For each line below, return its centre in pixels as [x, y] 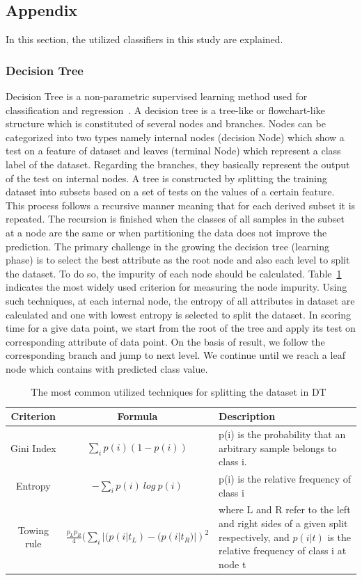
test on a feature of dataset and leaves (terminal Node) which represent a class [173, 151]
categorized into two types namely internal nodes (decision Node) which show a [175, 137]
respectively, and [254, 537]
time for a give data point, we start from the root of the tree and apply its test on [181, 328]
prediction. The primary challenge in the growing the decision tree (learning [168, 246]
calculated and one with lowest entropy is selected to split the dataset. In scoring [178, 314]
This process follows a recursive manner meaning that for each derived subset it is [181, 205]
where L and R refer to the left [285, 509]
